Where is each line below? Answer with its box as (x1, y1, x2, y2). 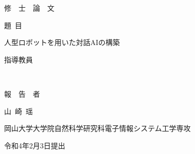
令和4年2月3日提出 (4, 140, 65, 150)
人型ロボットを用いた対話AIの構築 (4, 37, 120, 48)
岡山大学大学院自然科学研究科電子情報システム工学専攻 (4, 123, 191, 134)
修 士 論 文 (4, 3, 54, 13)
